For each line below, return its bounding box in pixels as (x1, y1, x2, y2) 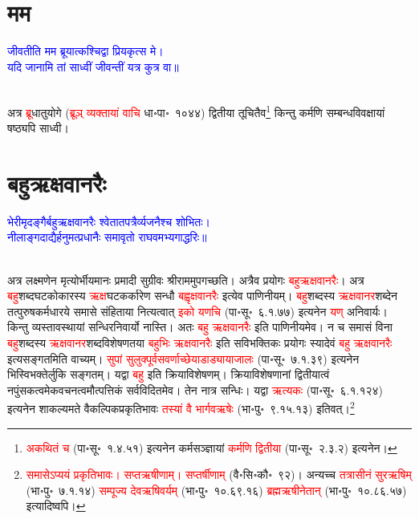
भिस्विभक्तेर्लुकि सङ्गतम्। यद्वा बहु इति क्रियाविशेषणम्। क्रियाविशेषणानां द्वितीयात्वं (7, 366, 330, 383)
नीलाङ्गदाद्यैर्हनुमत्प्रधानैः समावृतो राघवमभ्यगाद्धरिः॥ (7, 229, 207, 245)
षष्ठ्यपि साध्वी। (7, 120, 69, 136)
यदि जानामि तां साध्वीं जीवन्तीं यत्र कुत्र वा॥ (7, 58, 179, 75)
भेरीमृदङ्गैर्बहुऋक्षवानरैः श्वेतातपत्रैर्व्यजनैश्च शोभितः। (7, 213, 210, 229)
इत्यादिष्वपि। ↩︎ (26, 497, 86, 514)
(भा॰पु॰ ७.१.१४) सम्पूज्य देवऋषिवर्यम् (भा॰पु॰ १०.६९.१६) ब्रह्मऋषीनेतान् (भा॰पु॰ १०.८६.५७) (26, 481, 407, 498)
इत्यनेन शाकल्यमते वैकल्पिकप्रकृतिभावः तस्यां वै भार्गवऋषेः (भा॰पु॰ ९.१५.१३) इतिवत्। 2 (7, 398, 355, 417)
